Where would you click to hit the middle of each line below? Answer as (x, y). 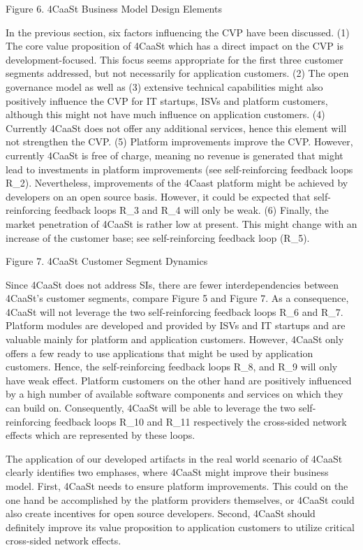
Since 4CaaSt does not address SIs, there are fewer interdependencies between (172, 284)
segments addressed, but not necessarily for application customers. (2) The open (177, 73)
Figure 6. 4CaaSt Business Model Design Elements (114, 8)
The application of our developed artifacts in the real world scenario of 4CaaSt (174, 458)
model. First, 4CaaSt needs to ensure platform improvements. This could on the (177, 486)
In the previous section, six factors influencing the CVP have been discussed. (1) (178, 32)
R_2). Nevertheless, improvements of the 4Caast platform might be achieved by (177, 183)
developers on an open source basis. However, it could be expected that (158, 196)
